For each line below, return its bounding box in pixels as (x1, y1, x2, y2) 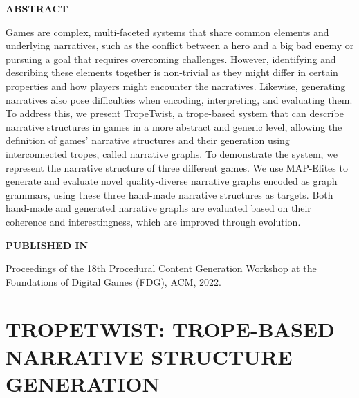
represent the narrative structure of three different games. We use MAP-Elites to (6, 160, 348, 174)
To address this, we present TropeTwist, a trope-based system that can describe (6, 106, 344, 120)
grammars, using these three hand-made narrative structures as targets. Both (6, 187, 333, 201)
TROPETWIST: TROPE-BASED (6, 315, 335, 343)
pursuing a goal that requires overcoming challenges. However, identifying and (6, 51, 336, 66)
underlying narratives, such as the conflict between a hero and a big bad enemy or (6, 38, 354, 53)
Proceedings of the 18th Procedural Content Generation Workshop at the (6, 261, 317, 275)
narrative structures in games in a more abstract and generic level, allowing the (6, 119, 342, 134)
